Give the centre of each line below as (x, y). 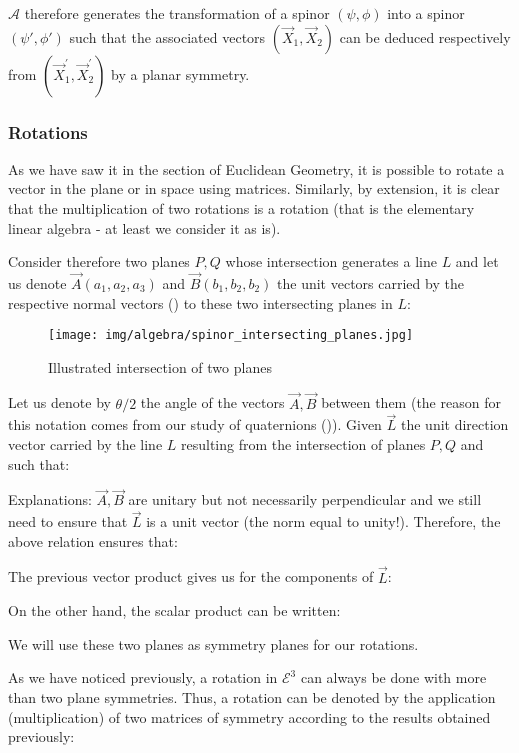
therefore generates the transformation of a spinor (177, 13)
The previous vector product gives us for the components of (191, 576)
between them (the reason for (411, 402)
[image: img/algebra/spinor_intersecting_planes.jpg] (231, 335)
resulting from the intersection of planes (303, 444)
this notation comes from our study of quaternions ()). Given (195, 424)
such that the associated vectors (167, 36)
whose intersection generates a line (331, 261)
